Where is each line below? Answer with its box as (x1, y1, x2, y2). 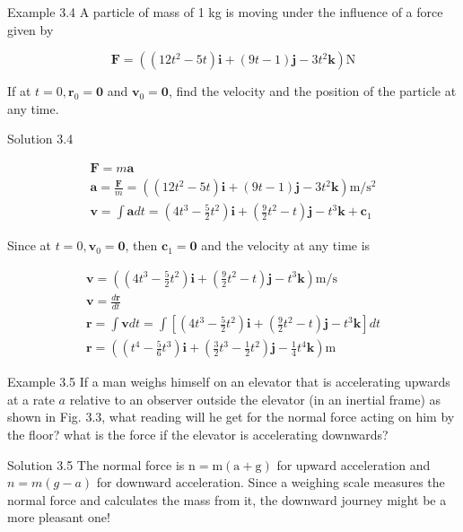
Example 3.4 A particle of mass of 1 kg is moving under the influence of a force (7, 3, 443, 21)
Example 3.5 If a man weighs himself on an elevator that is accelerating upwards (7, 372, 450, 391)
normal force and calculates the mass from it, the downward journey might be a (7, 490, 447, 509)
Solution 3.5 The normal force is (7, 455, 185, 474)
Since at (7, 236, 51, 255)
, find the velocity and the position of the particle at (168, 82, 457, 100)
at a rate (7, 389, 55, 408)
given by (7, 20, 54, 39)
